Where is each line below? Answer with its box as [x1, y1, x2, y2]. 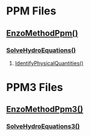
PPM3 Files [6, 81, 64, 94]
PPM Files [6, 4, 56, 18]
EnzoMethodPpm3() [6, 104, 83, 114]
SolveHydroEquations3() [6, 122, 80, 131]
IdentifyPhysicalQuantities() [14, 59, 84, 67]
